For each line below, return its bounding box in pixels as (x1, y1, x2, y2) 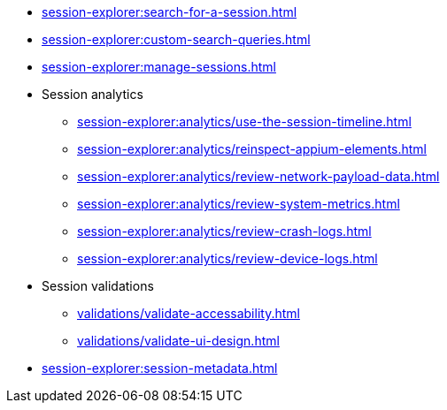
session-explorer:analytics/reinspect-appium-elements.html (77, 141, 428, 156)
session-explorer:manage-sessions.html (42, 59, 276, 74)
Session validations (42, 278, 154, 293)
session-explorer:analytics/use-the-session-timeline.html (77, 114, 412, 129)
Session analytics (42, 87, 143, 102)
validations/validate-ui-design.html (77, 333, 280, 348)
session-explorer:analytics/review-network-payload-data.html (77, 169, 440, 184)
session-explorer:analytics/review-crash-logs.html (77, 224, 372, 239)
